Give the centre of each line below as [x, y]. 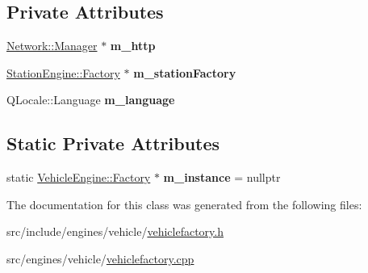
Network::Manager [52, 46]
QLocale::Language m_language [91, 100]
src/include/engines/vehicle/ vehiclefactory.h [115, 231]
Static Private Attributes [113, 143]
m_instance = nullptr [222, 177]
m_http [133, 46]
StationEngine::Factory [63, 72]
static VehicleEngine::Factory [79, 177]
